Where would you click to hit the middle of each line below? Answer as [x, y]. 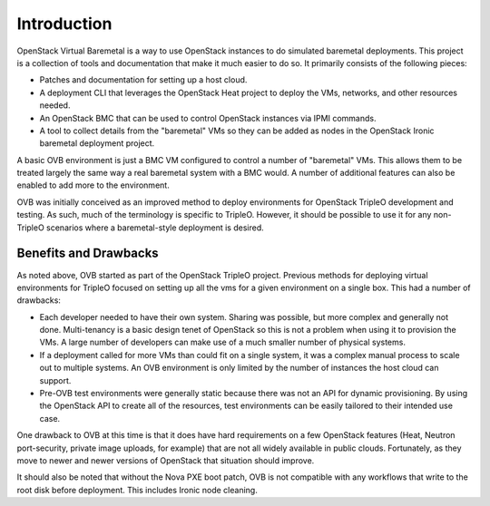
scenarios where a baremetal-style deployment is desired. [155, 228]
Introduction [64, 24]
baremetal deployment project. [97, 143]
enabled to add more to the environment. [93, 185]
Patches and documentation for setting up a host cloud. [143, 80]
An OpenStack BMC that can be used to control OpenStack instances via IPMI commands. [208, 118]
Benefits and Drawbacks [88, 253]
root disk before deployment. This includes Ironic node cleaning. [137, 490]
